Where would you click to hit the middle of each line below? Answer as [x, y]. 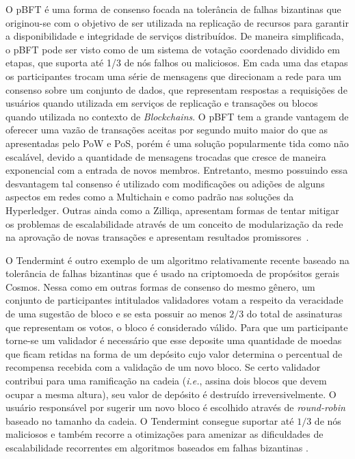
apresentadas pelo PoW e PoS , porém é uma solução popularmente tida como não [177, 143]
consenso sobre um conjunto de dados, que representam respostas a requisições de [176, 89]
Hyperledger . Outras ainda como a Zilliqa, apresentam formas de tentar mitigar [172, 210]
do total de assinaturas [294, 314]
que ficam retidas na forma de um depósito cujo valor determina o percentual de [174, 353]
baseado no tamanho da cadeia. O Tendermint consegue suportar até [150, 420]
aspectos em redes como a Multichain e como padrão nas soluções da [150, 197]
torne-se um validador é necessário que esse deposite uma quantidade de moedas [174, 340]
